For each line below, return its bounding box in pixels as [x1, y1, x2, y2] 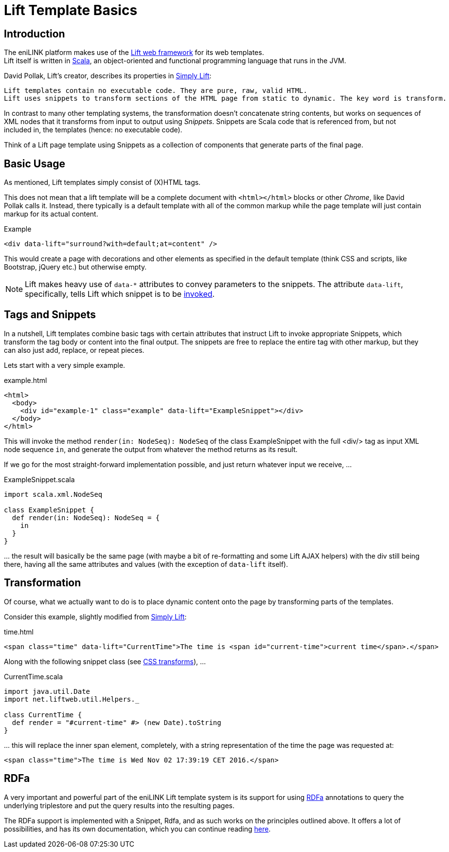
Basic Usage [4, 157, 65, 170]
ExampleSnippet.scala [4, 475, 75, 484]
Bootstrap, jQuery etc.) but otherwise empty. [4, 263, 147, 272]
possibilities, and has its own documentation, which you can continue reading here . [4, 824, 271, 833]
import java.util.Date [4, 687, 90, 695]
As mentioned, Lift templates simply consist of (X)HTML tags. [4, 178, 201, 187]
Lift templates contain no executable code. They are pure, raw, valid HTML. [4, 87, 307, 95]
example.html [4, 376, 47, 384]
